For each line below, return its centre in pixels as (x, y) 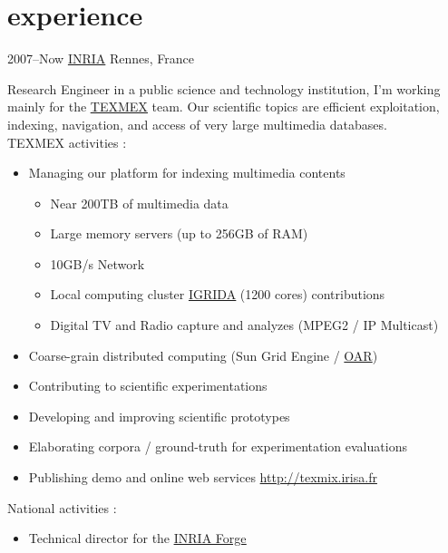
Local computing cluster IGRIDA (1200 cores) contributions (218, 294)
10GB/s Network (97, 263)
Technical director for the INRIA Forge (137, 538)
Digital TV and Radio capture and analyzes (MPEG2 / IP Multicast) (244, 325)
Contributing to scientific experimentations (148, 386)
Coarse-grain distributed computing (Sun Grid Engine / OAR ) (203, 355)
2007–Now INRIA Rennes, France (101, 58)
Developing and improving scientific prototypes (159, 416)
